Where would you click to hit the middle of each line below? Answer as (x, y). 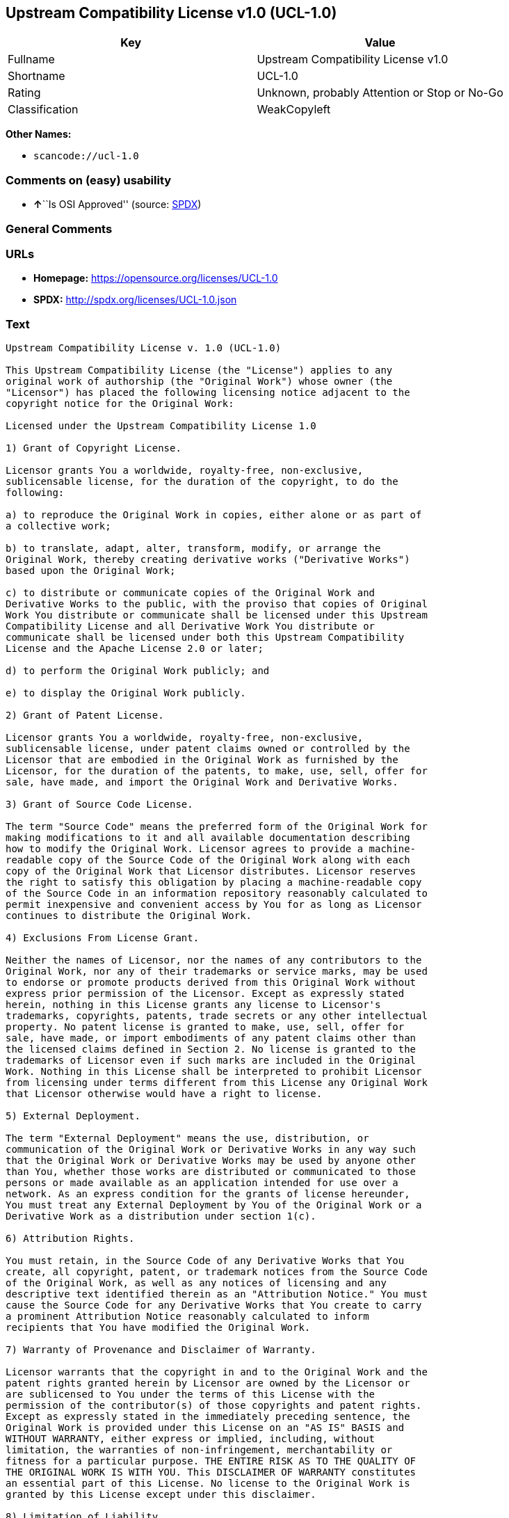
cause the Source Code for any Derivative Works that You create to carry (214, 1305)
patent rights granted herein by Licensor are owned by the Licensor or (208, 1383)
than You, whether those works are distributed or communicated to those (211, 1172)
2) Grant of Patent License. (85, 716)
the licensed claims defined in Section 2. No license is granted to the (211, 1049)
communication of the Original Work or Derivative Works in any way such (211, 1150)
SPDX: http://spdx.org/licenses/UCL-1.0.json (135, 300)
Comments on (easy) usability (89, 180)
